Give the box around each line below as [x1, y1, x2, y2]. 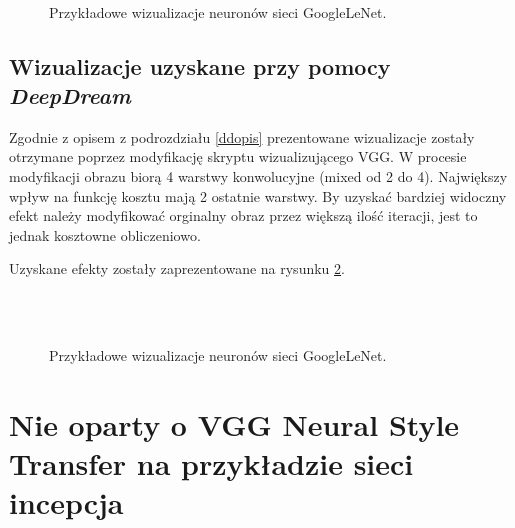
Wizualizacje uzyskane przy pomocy [9, 50, 391, 81]
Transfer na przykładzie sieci [9, 443, 414, 484]
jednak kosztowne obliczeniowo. [9, 224, 201, 245]
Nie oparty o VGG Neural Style [9, 403, 460, 444]
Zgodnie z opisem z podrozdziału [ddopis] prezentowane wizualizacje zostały [9, 126, 475, 147]
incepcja [9, 482, 124, 523]
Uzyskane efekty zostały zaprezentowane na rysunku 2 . [9, 258, 345, 279]
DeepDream [9, 79, 131, 110]
